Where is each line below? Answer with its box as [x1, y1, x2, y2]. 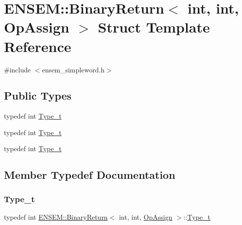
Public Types [4, 88, 72, 103]
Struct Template [98, 17, 210, 37]
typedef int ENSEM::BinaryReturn [4, 212, 108, 222]
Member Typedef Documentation [4, 167, 175, 182]
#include [4, 64, 31, 74]
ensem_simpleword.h [42, 64, 105, 74]
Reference [4, 36, 71, 56]
